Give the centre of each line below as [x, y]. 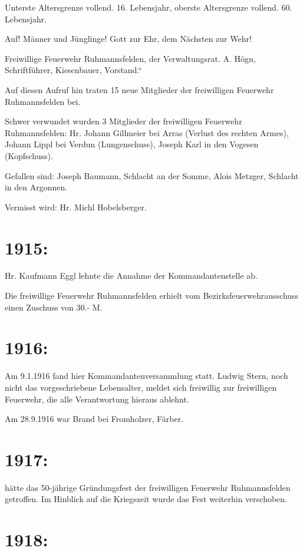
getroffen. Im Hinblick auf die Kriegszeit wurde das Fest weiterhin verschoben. [146, 499]
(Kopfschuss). [29, 155]
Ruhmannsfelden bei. [43, 101]
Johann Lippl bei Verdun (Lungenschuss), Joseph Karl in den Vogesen [132, 144]
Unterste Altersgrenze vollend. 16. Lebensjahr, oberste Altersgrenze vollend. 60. [149, 7]
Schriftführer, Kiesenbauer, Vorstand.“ [73, 70]
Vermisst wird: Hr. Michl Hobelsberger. [76, 207]
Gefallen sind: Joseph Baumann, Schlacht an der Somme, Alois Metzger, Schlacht [152, 175]
